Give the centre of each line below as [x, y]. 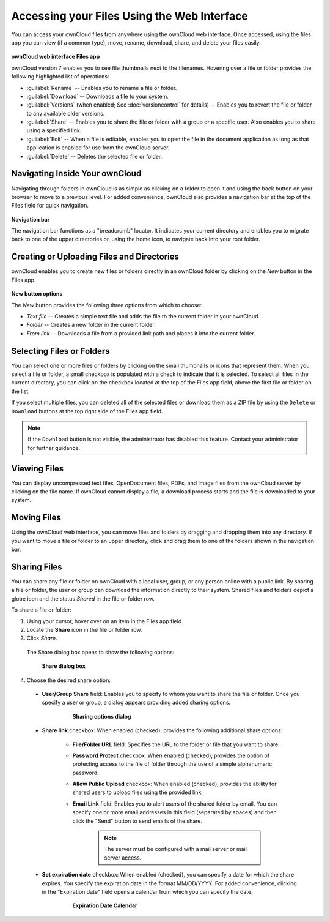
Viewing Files [38, 468]
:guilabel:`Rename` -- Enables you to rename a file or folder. [102, 88]
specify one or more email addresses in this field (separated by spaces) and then [175, 812]
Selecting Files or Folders [61, 351]
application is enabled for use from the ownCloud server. [98, 148]
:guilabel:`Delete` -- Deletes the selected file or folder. [94, 156]
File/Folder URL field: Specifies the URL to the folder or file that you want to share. [176, 744]
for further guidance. [54, 448]
